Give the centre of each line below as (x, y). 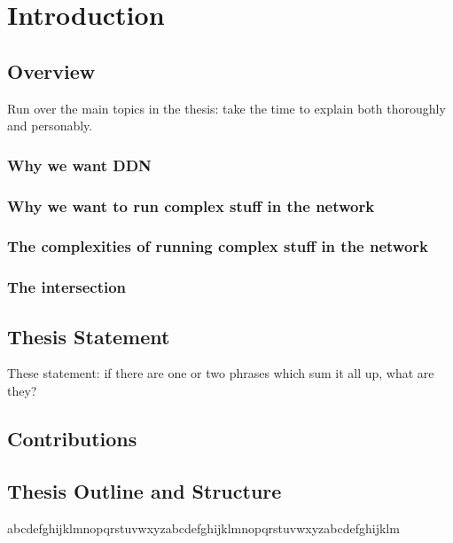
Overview (51, 71)
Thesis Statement (89, 336)
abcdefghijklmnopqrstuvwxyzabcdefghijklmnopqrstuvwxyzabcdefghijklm (203, 527)
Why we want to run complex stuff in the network (191, 205)
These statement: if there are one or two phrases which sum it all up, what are (221, 373)
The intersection (67, 287)
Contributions (72, 438)
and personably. (50, 126)
